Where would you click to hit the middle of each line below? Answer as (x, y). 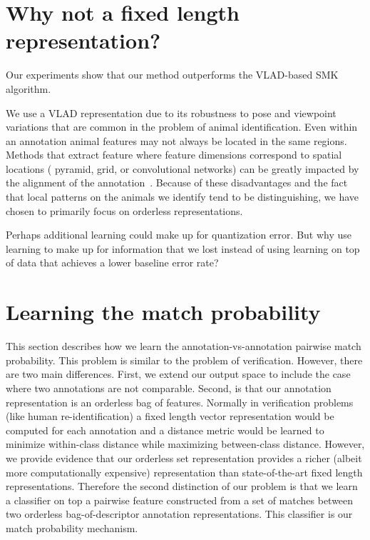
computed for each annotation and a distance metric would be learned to (165, 430)
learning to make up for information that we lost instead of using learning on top (183, 248)
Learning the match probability (163, 312)
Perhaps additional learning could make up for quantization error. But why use (179, 235)
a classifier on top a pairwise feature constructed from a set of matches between (180, 500)
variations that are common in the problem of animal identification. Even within (182, 127)
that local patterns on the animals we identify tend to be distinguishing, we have (183, 197)
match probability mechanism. (72, 527)
